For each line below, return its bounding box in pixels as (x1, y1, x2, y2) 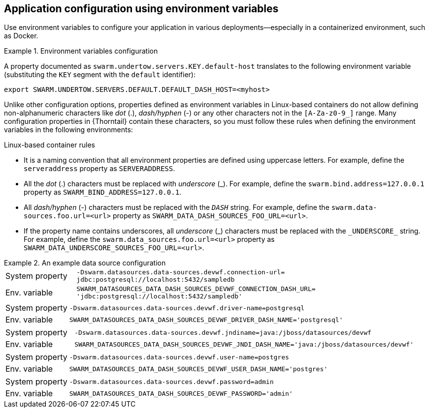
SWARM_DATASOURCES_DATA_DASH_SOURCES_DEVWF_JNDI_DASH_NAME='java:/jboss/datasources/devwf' (74, 340, 414, 348)
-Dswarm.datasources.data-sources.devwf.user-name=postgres (69, 353, 289, 361)
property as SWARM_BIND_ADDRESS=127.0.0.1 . (24, 188, 182, 197)
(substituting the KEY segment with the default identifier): (4, 70, 196, 79)
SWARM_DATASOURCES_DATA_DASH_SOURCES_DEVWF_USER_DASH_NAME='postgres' (69, 365, 328, 373)
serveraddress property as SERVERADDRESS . (24, 164, 175, 173)
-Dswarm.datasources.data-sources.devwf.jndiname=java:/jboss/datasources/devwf (74, 328, 371, 336)
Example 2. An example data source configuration (4, 259, 166, 267)
